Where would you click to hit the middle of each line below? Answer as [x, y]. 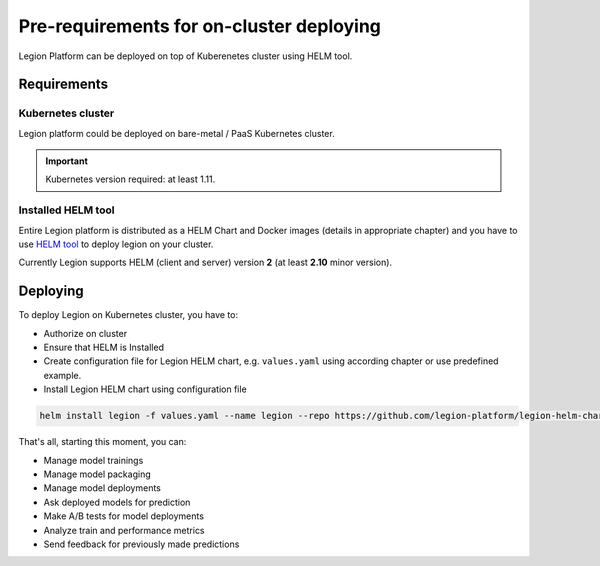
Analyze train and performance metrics [124, 530]
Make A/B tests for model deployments [124, 516]
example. [62, 375]
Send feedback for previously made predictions [141, 544]
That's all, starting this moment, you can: [102, 442]
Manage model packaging [97, 474]
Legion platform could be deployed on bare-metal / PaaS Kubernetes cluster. [176, 133]
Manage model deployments [102, 488]
